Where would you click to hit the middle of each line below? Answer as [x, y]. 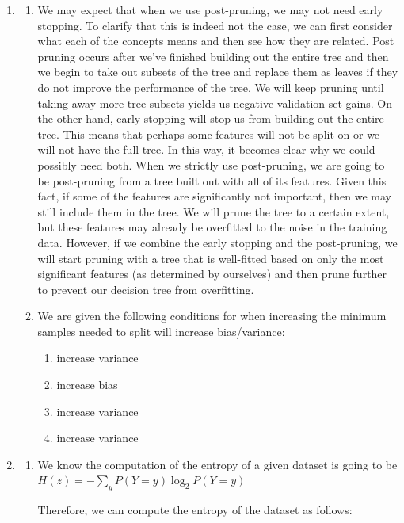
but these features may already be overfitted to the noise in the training [212, 227]
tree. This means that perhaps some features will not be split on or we [209, 134]
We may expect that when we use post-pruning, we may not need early [210, 10]
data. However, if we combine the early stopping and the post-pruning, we [217, 242]
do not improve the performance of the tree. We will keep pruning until [211, 87]
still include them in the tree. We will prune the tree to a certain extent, [213, 211]
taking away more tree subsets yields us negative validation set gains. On [215, 103]
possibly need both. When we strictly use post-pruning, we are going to [211, 164]
